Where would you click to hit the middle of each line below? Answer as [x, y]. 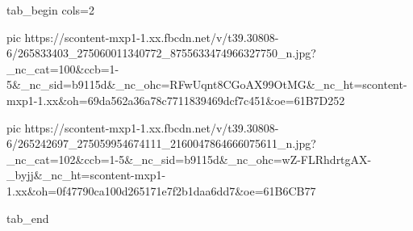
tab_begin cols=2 [50, 10]
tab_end [28, 218]
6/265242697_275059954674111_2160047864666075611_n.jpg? [161, 143]
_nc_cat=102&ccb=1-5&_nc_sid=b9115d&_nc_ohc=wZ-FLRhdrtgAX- [189, 159]
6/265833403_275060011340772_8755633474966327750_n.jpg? [161, 53]
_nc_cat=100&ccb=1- [63, 68]
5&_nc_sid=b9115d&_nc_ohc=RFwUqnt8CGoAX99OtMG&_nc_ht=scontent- [207, 84]
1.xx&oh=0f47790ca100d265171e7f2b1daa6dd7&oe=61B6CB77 [161, 190]
